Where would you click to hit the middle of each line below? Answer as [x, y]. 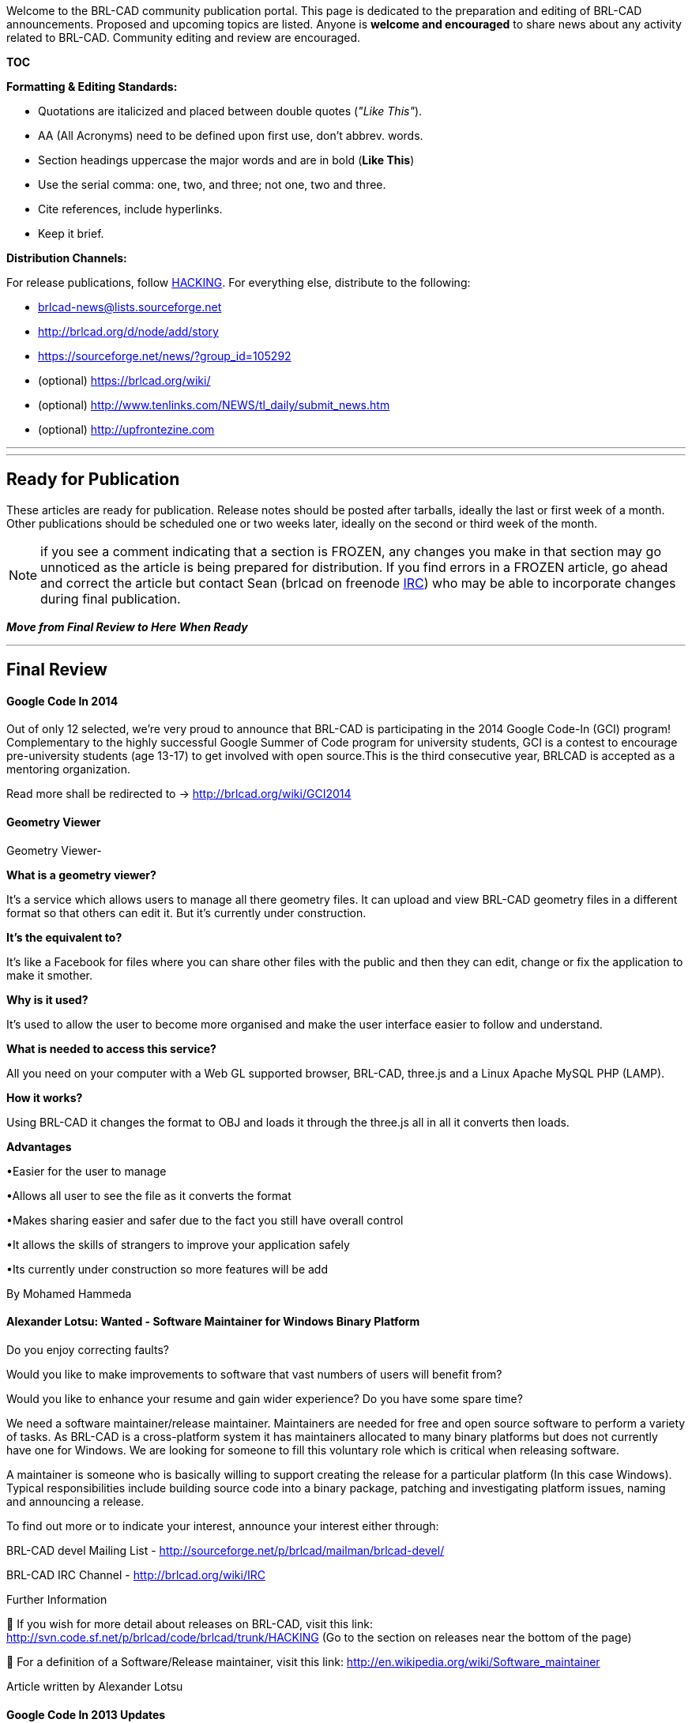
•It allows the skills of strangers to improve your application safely [178, 1244]
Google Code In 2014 [62, 701]
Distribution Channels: [67, 258]
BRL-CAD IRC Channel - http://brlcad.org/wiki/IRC [136, 1574]
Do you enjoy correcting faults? [88, 1349]
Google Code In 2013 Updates [86, 1714]
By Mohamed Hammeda [69, 1293]
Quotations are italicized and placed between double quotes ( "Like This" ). [230, 111]
